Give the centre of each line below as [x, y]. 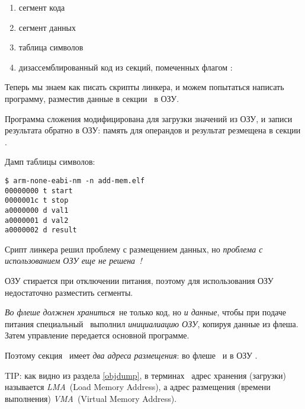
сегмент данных [47, 27]
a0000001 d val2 [37, 220]
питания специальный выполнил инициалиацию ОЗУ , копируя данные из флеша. [152, 323]
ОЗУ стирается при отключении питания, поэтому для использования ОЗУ [139, 281]
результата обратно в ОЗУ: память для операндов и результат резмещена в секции [153, 130]
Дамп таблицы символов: [50, 162]
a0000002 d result [41, 230]
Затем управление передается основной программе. [97, 335]
